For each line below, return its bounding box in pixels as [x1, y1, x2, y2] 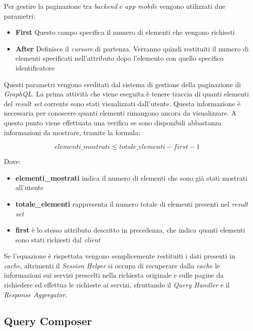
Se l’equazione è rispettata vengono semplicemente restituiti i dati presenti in [4, 251, 235, 261]
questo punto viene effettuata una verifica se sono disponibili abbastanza [4, 117, 222, 127]
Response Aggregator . [4, 289, 67, 299]
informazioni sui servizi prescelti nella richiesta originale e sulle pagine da [4, 270, 224, 280]
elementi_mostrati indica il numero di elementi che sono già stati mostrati [15, 172, 248, 183]
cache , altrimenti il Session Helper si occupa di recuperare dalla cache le [4, 260, 220, 270]
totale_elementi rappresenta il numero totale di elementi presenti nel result [15, 198, 248, 209]
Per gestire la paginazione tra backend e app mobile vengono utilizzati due [4, 1, 226, 11]
